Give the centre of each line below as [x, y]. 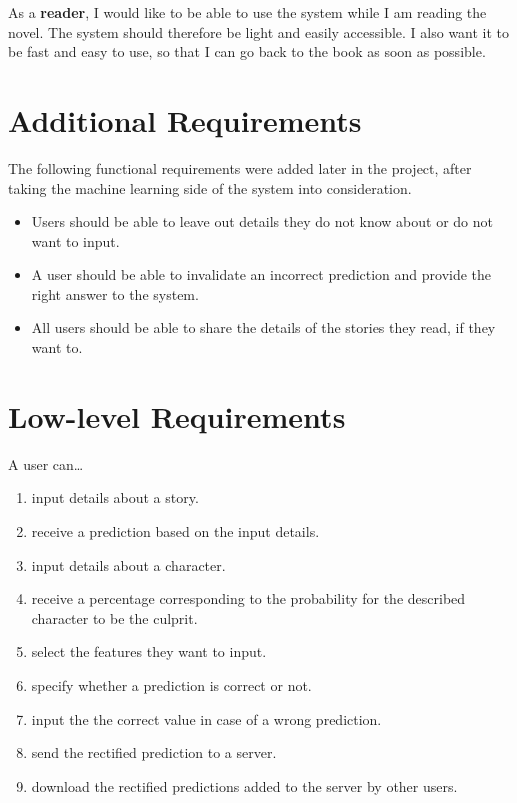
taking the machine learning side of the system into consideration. [210, 187]
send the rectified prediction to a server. [154, 752]
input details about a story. [115, 497]
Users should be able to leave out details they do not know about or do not [262, 221]
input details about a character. [128, 564]
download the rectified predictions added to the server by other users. [244, 785]
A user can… [46, 463]
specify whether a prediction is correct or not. [171, 684]
